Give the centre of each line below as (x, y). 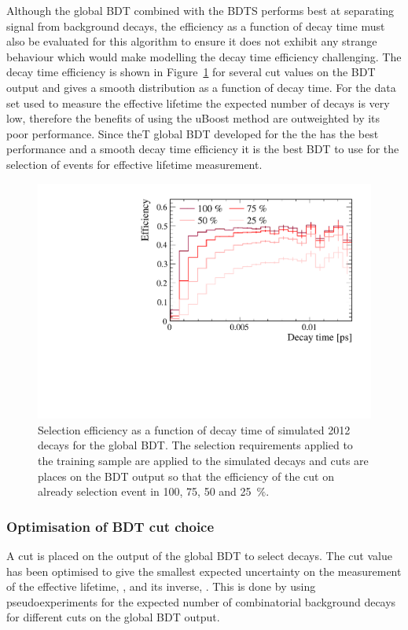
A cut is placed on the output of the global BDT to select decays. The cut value (199, 555)
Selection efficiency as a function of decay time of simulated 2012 (194, 429)
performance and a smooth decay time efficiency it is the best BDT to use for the (203, 149)
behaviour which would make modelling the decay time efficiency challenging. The (204, 56)
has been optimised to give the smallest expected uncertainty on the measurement (204, 571)
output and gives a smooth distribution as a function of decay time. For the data (201, 87)
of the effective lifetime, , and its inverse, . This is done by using (161, 586)
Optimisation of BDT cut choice (110, 526)
